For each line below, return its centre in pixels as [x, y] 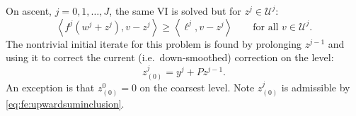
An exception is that [50, 88]
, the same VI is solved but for [175, 11]
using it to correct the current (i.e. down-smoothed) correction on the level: [170, 57]
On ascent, [29, 11]
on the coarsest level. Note [197, 88]
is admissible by [316, 88]
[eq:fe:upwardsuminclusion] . [65, 104]
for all [266, 27]
